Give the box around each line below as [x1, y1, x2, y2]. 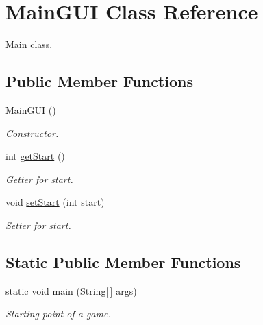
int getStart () [5, 149, 65, 163]
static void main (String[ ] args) [5, 283, 137, 298]
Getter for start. [5, 171, 73, 186]
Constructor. [5, 125, 59, 140]
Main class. [5, 37, 53, 51]
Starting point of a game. [5, 306, 111, 321]
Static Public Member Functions [5, 251, 241, 272]
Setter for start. [5, 217, 71, 232]
